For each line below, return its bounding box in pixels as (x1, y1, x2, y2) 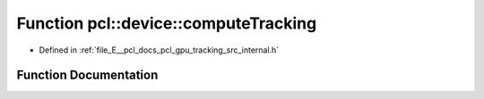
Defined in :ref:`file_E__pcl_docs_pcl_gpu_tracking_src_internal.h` (39, 45, 280, 55)
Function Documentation (16, 68, 159, 83)
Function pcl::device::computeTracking (16, 13, 317, 33)
